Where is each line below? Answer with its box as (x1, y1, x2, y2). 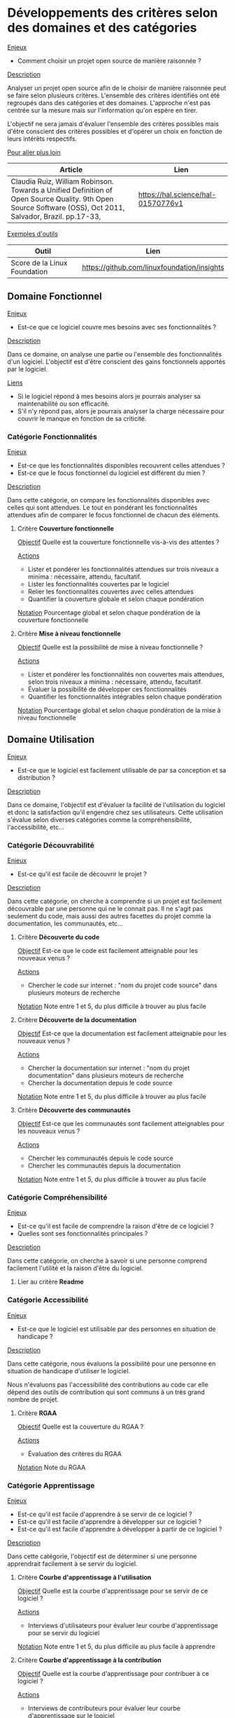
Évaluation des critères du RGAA (27, 1449, 122, 1458)
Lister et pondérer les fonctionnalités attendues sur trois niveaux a (27, 565, 219, 574)
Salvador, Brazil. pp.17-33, (10, 212, 101, 221)
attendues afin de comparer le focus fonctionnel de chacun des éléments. (7, 511, 220, 519)
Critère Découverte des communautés (17, 1106, 131, 1115)
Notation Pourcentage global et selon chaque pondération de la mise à (17, 706, 222, 715)
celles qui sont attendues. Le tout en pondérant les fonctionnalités (7, 503, 198, 512)
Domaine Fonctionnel (7, 291, 103, 303)
